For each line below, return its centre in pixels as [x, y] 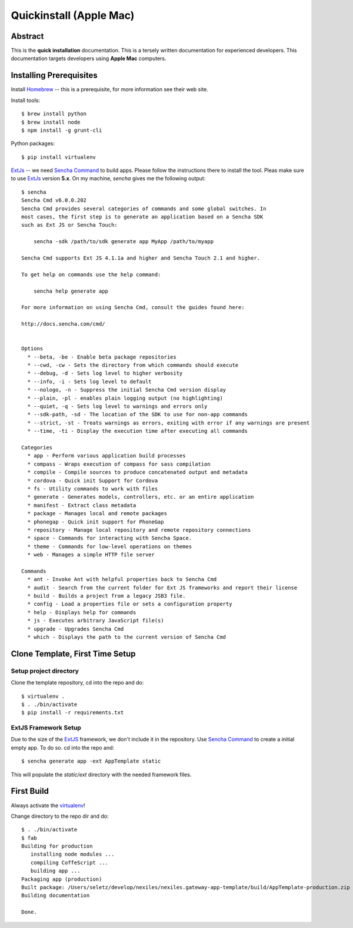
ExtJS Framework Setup [46, 728]
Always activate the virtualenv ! [48, 805]
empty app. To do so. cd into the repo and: [63, 747]
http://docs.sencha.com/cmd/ [63, 324]
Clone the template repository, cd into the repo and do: [77, 682]
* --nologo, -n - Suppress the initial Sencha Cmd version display [127, 390]
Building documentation [56, 896]
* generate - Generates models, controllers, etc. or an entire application [141, 497]
